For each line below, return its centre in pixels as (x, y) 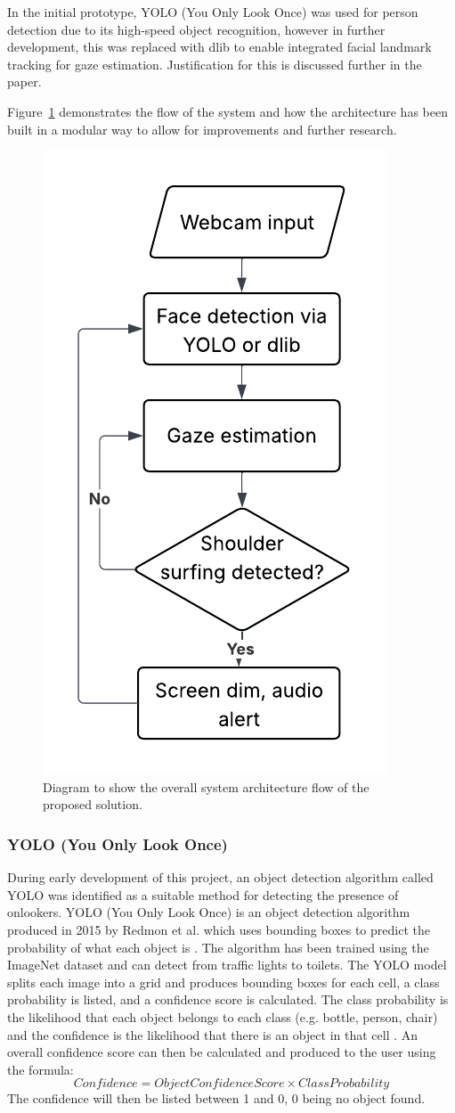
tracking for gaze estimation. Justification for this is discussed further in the (215, 64)
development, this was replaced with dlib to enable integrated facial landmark (219, 47)
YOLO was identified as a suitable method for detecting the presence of (203, 894)
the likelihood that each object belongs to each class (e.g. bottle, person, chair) (223, 1016)
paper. (24, 82)
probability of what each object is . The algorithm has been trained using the (218, 947)
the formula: (41, 1069)
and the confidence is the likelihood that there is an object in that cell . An (213, 1034)
